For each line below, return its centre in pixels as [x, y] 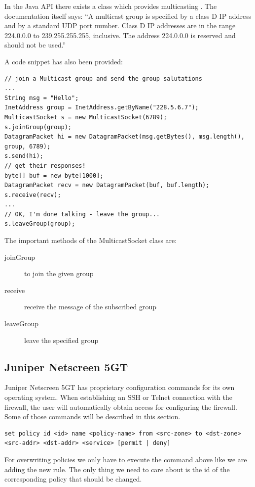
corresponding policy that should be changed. [73, 479]
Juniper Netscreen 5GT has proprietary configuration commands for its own [120, 387]
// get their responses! [45, 166]
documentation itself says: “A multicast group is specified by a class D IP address [128, 16]
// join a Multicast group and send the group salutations [103, 78]
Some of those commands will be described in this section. [92, 416]
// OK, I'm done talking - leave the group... [82, 214]
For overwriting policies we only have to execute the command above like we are [126, 459]
